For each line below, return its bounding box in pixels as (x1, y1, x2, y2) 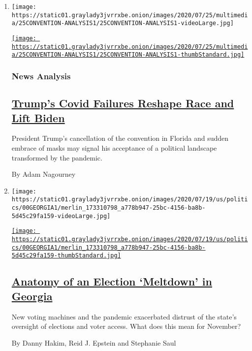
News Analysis (11, 69, 71, 82)
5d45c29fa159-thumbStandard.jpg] (11, 252, 121, 259)
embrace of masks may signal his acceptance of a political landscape (11, 142, 217, 153)
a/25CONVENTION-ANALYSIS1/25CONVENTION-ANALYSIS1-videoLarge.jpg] (11, 20, 234, 27)
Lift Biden (11, 110, 65, 125)
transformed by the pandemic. (11, 152, 102, 162)
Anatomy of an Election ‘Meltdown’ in (11, 274, 212, 289)
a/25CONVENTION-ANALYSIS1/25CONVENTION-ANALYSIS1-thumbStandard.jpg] (11, 51, 245, 59)
